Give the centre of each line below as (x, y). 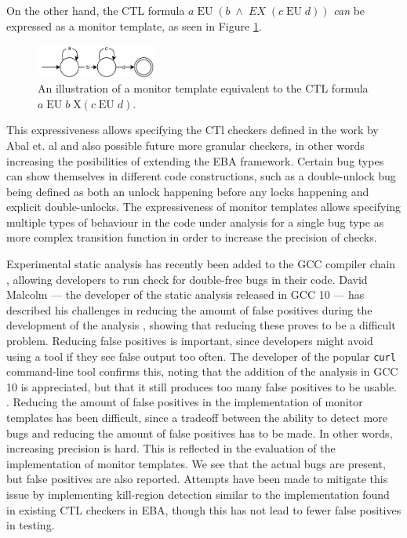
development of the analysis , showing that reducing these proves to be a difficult (201, 325)
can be (349, 10)
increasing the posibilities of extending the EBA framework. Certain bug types (195, 160)
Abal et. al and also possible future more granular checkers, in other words (185, 145)
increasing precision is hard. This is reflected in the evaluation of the (171, 448)
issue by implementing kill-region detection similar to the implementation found (198, 494)
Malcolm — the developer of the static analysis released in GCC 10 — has (185, 294)
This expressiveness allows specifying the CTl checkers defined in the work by (193, 130)
